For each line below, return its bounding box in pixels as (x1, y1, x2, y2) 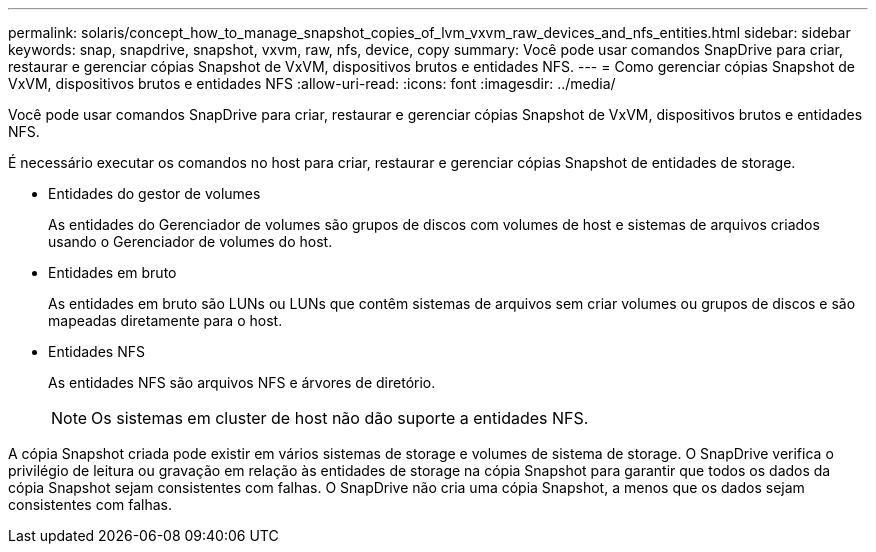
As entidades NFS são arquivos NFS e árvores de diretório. (48, 374, 436, 391)
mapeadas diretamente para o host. (48, 312, 283, 329)
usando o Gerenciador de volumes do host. (48, 233, 333, 250)
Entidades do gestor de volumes (48, 185, 261, 202)
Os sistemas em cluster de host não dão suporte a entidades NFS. (91, 408, 589, 428)
